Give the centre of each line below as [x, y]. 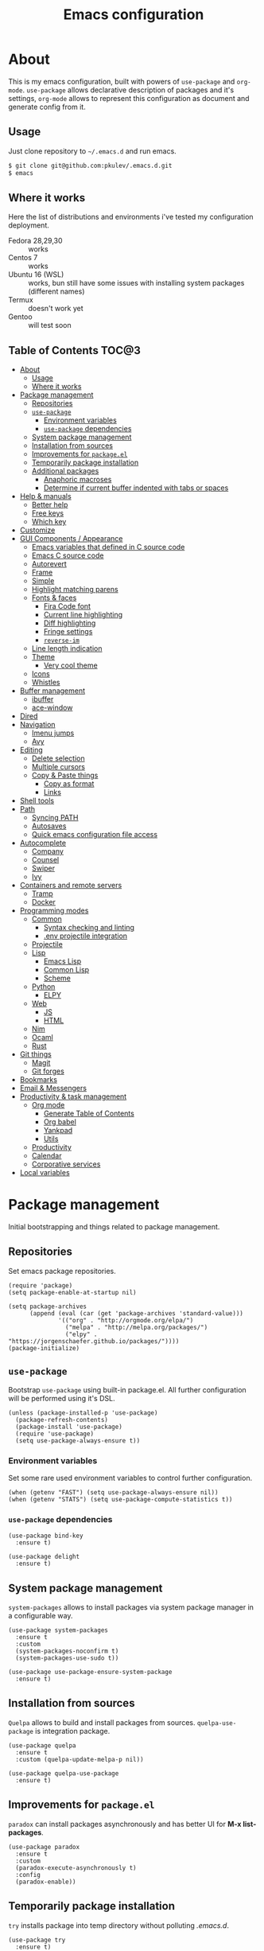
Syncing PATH [55, 818]
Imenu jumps [53, 733]
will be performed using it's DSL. [62, 1398]
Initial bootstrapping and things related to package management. [114, 1227]
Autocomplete [43, 843]
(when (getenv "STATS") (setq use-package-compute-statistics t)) [120, 1499]
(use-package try [37, 1940]
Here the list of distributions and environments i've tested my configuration [131, 217]
